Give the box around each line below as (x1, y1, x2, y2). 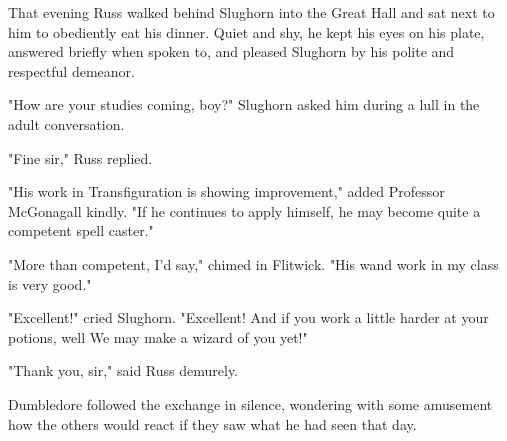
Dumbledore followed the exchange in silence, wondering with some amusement (8, 393, 493, 414)
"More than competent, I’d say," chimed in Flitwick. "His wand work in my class (8, 253, 499, 274)
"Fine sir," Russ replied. (8, 147, 153, 168)
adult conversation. (8, 113, 125, 134)
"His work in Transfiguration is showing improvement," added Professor (8, 181, 445, 202)
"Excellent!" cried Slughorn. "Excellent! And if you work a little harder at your (8, 307, 489, 328)
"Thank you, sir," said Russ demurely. (8, 360, 239, 381)
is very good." (8, 273, 92, 294)
